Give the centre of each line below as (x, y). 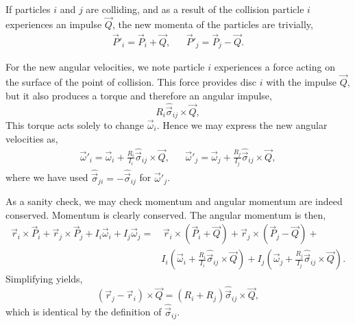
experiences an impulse (54, 24)
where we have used (47, 177)
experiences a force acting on (274, 67)
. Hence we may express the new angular (242, 125)
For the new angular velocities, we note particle (105, 67)
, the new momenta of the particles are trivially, (212, 24)
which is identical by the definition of (84, 312)
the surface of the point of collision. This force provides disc (131, 81)
